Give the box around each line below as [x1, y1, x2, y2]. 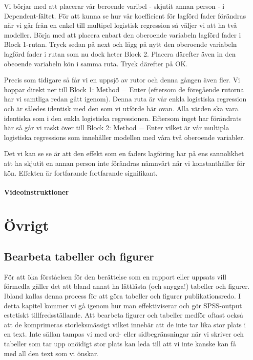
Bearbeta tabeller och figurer [4, 249, 154, 264]
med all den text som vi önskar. [4, 348, 99, 358]
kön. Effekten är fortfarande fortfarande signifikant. [4, 167, 158, 178]
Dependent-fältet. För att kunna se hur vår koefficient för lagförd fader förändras [4, 10, 246, 20]
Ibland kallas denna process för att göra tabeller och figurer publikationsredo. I [4, 291, 241, 301]
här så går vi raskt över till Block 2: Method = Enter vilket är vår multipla [4, 122, 229, 133]
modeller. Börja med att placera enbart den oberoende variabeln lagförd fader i [4, 29, 241, 40]
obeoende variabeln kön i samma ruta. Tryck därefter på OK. [4, 58, 188, 68]
